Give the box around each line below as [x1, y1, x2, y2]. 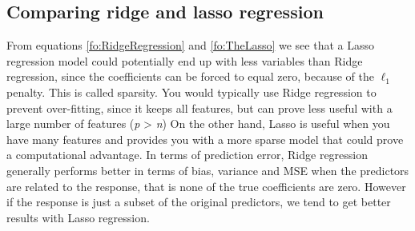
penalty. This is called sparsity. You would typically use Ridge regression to [6, 83, 377, 100]
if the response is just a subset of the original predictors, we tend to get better [6, 193, 391, 210]
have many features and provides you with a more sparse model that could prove [6, 130, 404, 147]
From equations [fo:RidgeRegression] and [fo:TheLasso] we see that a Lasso [6, 37, 374, 54]
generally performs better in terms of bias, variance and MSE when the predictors [6, 161, 409, 178]
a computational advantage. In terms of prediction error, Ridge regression [6, 146, 369, 163]
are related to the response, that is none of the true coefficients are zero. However [6, 177, 406, 194]
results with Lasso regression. [6, 209, 150, 225]
